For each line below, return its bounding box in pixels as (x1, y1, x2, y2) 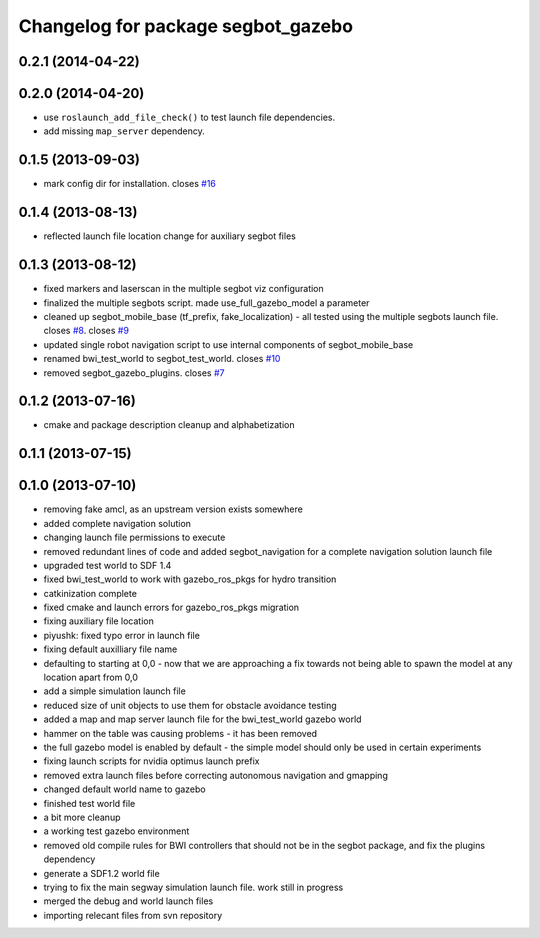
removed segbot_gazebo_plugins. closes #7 (43, 366, 225, 379)
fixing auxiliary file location (43, 615, 154, 627)
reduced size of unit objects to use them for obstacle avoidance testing (43, 699, 337, 711)
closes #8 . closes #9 (43, 325, 130, 337)
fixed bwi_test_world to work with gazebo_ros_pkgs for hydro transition (43, 573, 337, 585)
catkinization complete (43, 587, 137, 599)
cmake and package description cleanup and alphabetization (43, 419, 295, 431)
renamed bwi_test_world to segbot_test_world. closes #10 (43, 353, 281, 365)
